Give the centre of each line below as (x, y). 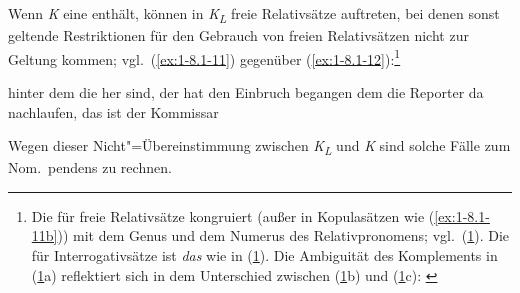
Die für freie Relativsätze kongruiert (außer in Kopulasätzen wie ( (233, 215)
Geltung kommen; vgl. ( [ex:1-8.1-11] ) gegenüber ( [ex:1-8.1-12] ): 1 (204, 57)
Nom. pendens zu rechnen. (90, 167)
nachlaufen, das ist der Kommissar (113, 111)
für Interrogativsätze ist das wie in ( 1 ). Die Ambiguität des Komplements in (264, 255)
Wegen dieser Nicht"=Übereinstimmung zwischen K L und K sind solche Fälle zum (259, 146)
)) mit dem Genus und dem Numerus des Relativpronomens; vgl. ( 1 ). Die (283, 235)
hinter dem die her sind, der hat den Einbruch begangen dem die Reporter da (246, 91)
